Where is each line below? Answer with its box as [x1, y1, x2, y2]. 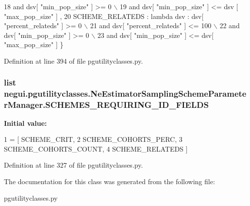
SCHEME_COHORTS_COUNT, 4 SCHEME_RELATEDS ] [4, 143, 188, 154]
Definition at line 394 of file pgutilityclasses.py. [4, 55, 143, 66]
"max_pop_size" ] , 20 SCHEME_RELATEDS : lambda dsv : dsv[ [4, 11, 204, 21]
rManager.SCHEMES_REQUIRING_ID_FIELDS [4, 99, 209, 111]
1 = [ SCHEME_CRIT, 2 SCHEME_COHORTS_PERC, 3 [4, 134, 183, 144]
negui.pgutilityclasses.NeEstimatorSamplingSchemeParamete [4, 87, 247, 100]
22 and [219, 20, 240, 31]
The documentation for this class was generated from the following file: [4, 176, 215, 186]
